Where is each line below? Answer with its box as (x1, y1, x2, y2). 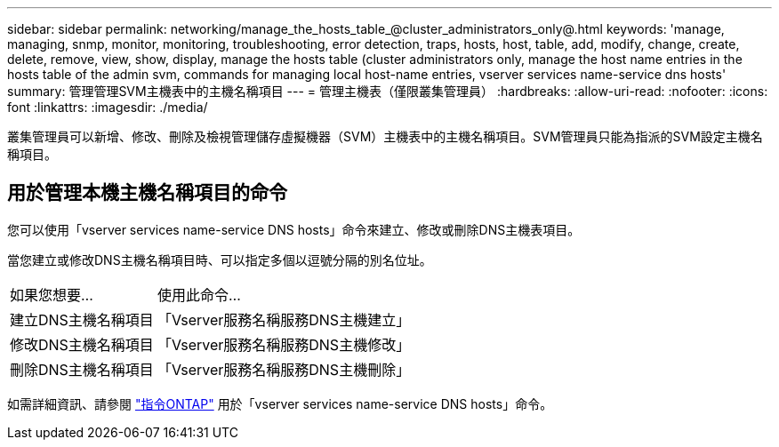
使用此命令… (157, 285, 241, 304)
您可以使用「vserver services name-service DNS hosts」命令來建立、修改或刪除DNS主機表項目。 (7, 221, 581, 237)
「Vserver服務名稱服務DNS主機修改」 (157, 335, 411, 354)
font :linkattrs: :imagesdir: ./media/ (7, 100, 208, 115)
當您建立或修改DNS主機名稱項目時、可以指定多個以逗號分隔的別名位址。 (7, 251, 432, 267)
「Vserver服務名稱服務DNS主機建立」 (157, 310, 411, 329)
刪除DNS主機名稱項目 (10, 360, 154, 379)
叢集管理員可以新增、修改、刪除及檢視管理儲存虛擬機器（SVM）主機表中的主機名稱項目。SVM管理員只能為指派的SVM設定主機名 (7, 129, 763, 144)
